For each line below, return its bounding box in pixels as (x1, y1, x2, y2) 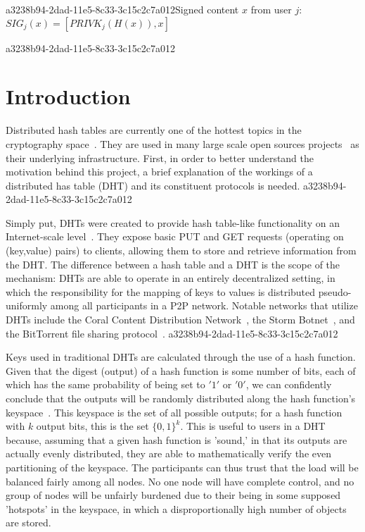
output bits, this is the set (36, 419, 149, 433)
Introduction (6, 82, 131, 111)
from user (250, 2, 292, 16)
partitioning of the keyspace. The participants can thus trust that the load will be (6, 459, 359, 474)
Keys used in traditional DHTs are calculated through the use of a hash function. (6, 349, 356, 364)
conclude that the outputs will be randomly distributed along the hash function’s (6, 391, 356, 405)
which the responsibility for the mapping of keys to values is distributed (6, 284, 316, 299)
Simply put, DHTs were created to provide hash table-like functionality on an (6, 215, 340, 230)
